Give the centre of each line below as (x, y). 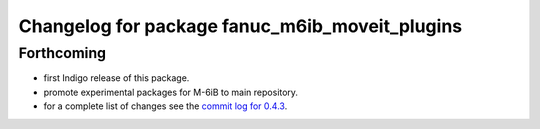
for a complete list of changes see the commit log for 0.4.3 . (165, 106)
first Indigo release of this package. (116, 78)
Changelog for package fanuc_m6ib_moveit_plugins (240, 26)
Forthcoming (62, 53)
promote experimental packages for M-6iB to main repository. (171, 92)
